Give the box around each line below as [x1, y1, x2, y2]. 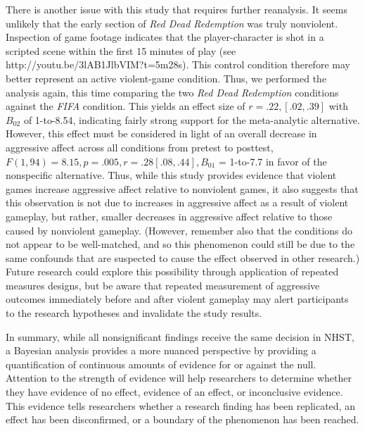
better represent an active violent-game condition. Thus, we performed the [6, 70, 327, 85]
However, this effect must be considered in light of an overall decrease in [6, 126, 317, 141]
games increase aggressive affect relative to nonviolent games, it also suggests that [6, 181, 359, 196]
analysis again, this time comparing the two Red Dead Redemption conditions [6, 85, 339, 99]
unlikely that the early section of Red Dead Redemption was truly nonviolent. [6, 15, 338, 30]
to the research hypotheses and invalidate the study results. [6, 306, 262, 320]
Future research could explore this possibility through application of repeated [6, 264, 339, 279]
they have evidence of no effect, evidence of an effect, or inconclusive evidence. [6, 385, 343, 399]
